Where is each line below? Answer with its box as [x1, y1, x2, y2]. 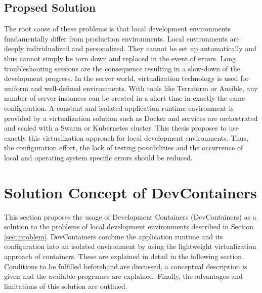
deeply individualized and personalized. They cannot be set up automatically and [4, 43, 256, 54]
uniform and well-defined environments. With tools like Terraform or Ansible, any [4, 82, 258, 93]
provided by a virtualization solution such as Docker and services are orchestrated [4, 112, 258, 123]
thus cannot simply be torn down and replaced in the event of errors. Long [4, 53, 236, 63]
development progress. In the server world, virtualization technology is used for [4, 73, 249, 83]
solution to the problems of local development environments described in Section [4, 221, 254, 232]
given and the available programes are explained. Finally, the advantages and [4, 271, 243, 281]
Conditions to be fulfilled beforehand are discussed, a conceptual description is [4, 261, 247, 271]
